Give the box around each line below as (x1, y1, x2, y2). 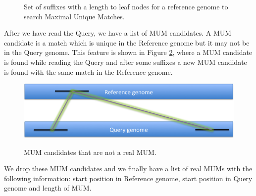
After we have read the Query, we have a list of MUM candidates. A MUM (4, 28, 232, 38)
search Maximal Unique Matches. (24, 11, 125, 21)
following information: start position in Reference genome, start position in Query (4, 173, 253, 183)
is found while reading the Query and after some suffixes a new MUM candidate (4, 56, 247, 67)
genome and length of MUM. (4, 183, 92, 193)
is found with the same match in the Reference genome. (4, 66, 173, 77)
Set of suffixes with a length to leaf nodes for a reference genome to (24, 1, 228, 11)
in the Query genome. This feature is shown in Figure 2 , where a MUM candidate (4, 47, 253, 57)
